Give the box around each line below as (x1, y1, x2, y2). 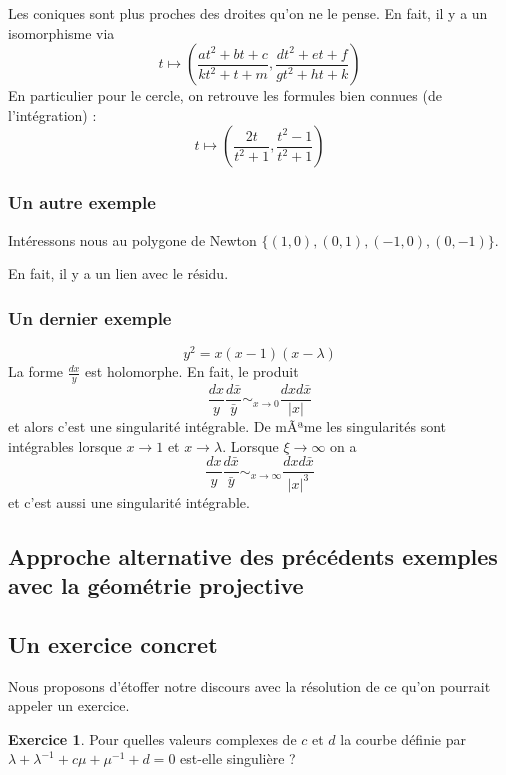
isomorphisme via (8, 22, 115, 43)
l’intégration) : (8, 104, 97, 125)
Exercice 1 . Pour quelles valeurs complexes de (8, 728, 297, 749)
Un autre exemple (8, 190, 156, 215)
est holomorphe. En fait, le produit (85, 361, 299, 382)
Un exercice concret (8, 628, 218, 659)
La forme (8, 361, 64, 382)
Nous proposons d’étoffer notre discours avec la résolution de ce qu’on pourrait (8, 675, 491, 696)
